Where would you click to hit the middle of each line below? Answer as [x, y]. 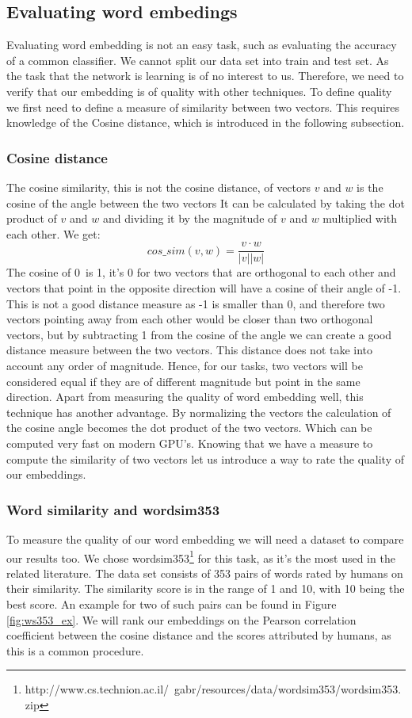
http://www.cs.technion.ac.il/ [97, 689]
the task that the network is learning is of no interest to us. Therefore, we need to [205, 76]
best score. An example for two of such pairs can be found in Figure [172, 603]
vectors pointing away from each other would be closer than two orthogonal [190, 319]
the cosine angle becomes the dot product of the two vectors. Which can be [189, 428]
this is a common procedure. [75, 650]
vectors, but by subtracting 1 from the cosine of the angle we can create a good [199, 334]
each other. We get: [53, 233]
